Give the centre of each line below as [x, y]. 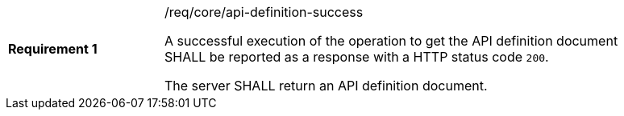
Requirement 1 [53, 49]
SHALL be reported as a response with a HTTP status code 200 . [357, 57]
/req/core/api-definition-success [264, 12]
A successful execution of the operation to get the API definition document [391, 41]
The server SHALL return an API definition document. [326, 86]
